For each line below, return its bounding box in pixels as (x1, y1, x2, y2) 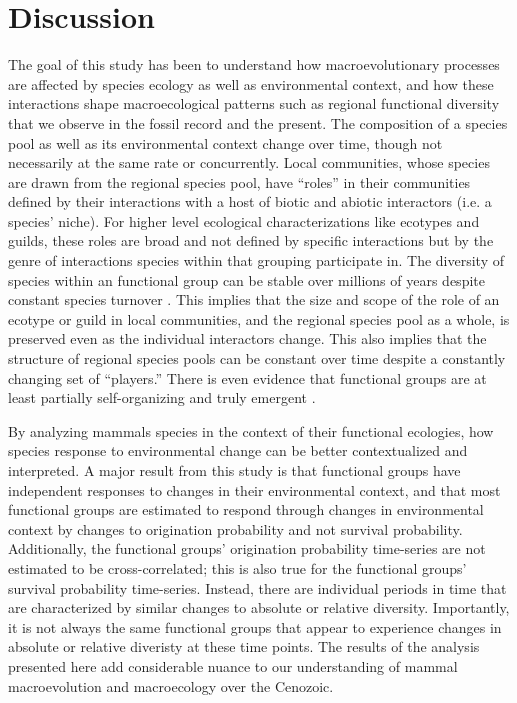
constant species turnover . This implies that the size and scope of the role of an (8, 289, 500, 310)
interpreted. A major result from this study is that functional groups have (8, 460, 461, 480)
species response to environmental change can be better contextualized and (8, 440, 468, 461)
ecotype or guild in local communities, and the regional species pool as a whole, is (8, 308, 510, 329)
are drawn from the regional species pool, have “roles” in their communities (8, 171, 471, 192)
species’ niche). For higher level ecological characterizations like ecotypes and (8, 210, 480, 231)
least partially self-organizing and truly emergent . (8, 387, 316, 408)
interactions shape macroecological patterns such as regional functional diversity (8, 93, 500, 114)
